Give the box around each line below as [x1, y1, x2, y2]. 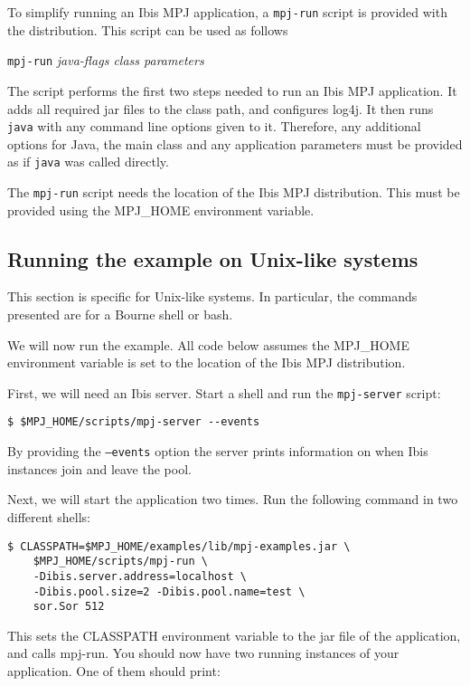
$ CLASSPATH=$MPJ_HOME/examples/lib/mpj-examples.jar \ [7, 539, 351, 553]
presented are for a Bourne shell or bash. [7, 305, 233, 324]
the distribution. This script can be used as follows [7, 20, 288, 39]
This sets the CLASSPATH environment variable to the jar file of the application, [7, 625, 461, 644]
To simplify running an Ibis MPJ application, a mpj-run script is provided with [7, 3, 447, 21]
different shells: [7, 507, 90, 526]
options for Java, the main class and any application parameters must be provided [7, 134, 463, 153]
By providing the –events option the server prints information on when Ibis [7, 442, 428, 461]
